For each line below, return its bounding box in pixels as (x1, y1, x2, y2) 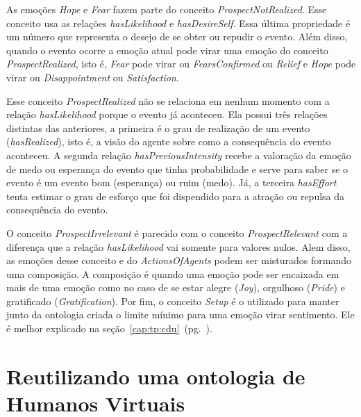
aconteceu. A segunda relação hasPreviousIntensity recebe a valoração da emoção (6, 147, 351, 162)
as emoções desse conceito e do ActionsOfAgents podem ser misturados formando (6, 253, 351, 268)
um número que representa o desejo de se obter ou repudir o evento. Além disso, (6, 29, 348, 44)
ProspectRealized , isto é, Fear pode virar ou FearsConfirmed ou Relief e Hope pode (6, 56, 356, 71)
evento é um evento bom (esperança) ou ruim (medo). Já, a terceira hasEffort (6, 175, 337, 190)
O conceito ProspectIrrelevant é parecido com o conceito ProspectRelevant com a (6, 225, 348, 240)
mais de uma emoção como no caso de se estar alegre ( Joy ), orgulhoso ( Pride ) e (6, 280, 345, 295)
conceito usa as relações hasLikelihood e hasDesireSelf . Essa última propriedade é (6, 15, 351, 30)
